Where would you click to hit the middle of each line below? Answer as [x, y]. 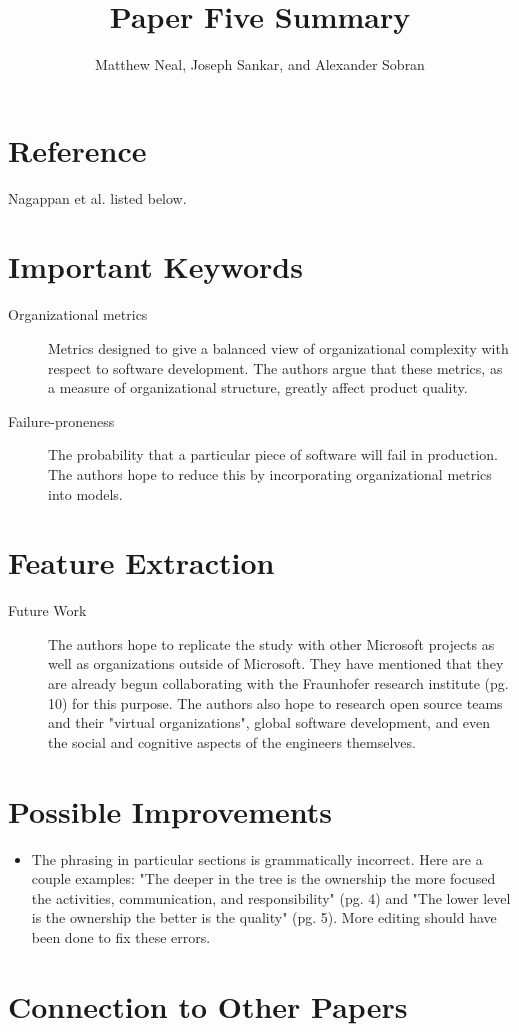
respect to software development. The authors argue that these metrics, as [275, 367]
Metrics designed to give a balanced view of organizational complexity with [278, 347]
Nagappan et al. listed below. [97, 197]
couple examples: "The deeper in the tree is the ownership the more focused [263, 878]
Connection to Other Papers [208, 1005]
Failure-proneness [61, 420]
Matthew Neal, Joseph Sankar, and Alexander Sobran [260, 64]
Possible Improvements [170, 810]
